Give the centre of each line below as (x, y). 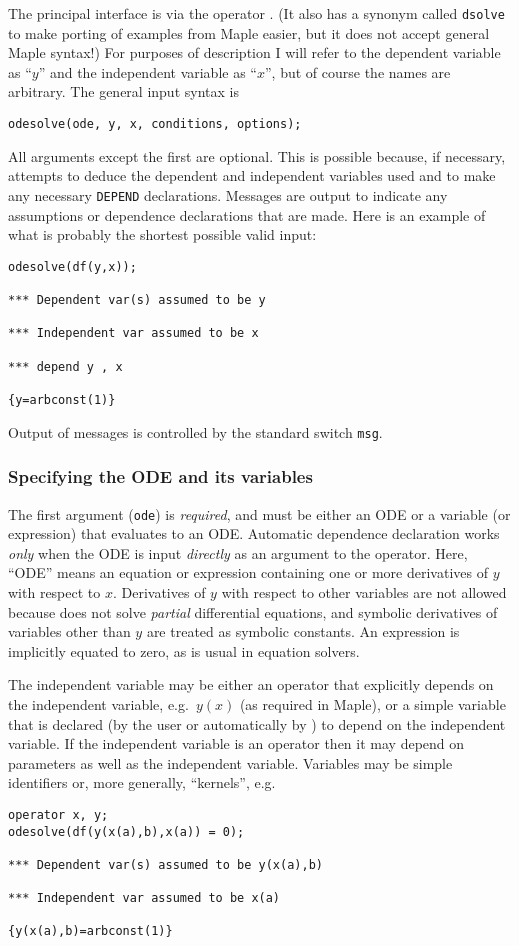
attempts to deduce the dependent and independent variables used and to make (252, 175)
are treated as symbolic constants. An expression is (303, 631)
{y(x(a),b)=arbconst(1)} (90, 931)
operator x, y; (58, 814)
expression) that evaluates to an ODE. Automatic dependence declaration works (254, 533)
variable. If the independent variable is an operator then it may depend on (236, 743)
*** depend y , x (65, 366)
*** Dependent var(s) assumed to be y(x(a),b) (165, 864)
